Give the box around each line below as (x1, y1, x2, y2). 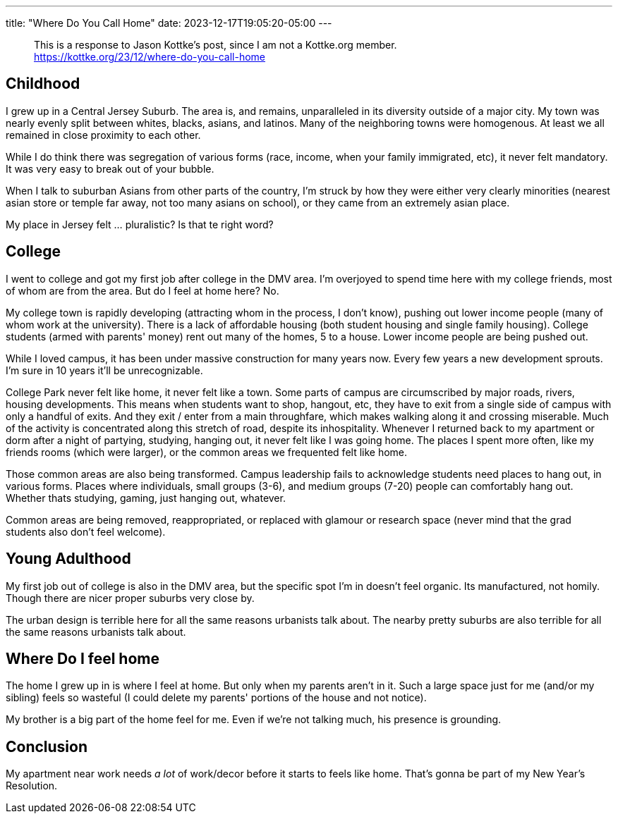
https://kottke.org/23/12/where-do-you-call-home (34, 51, 265, 63)
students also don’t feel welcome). (6, 525, 166, 538)
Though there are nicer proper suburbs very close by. (6, 591, 255, 604)
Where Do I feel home (6, 649, 159, 667)
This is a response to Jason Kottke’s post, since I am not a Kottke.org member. (34, 39, 397, 51)
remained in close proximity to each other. (6, 128, 201, 141)
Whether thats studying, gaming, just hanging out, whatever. (6, 491, 286, 504)
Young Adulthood (6, 550, 131, 568)
